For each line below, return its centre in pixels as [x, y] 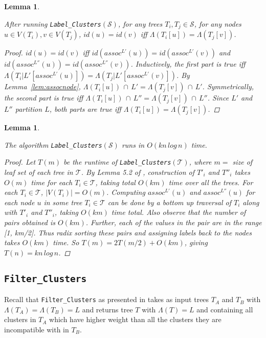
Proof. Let [20, 162]
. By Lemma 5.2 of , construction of [138, 172]
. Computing [126, 192]
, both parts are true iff [85, 109]
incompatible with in [37, 329]
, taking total [115, 182]
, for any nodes [218, 23]
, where [200, 162]
